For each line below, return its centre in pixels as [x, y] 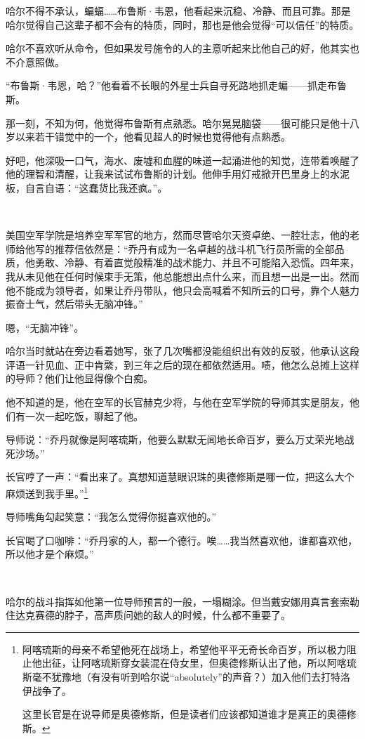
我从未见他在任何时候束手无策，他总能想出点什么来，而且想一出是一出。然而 [182, 276]
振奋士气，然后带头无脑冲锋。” [74, 304]
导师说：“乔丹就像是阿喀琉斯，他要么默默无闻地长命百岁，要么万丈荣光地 [175, 439]
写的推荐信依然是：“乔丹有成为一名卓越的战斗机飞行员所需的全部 [185, 248]
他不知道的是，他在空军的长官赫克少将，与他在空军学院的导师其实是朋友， [178, 402]
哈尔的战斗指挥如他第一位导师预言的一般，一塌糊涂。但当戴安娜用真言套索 [178, 601]
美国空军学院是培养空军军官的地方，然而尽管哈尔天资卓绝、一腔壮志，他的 [178, 235]
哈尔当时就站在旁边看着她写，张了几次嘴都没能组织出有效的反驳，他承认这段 [182, 351]
